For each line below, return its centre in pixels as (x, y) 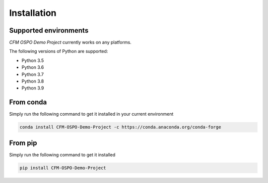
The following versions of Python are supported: (59, 51)
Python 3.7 (33, 74)
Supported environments (49, 30)
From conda (28, 102)
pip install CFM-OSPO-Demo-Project (63, 168)
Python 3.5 (33, 60)
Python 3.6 (33, 67)
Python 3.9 (33, 88)
